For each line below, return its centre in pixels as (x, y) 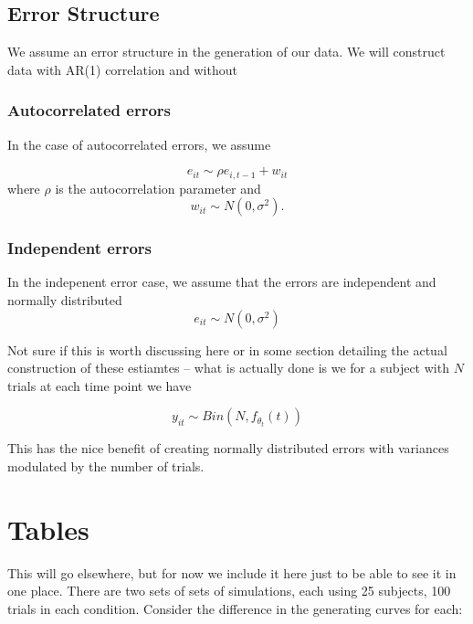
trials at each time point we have (100, 385)
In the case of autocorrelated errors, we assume (139, 144)
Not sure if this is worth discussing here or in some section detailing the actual (227, 349)
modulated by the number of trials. (106, 466)
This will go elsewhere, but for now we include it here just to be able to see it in (232, 572)
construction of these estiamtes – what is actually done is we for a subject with (228, 368)
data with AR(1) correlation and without (122, 69)
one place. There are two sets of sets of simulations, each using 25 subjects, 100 (229, 591)
